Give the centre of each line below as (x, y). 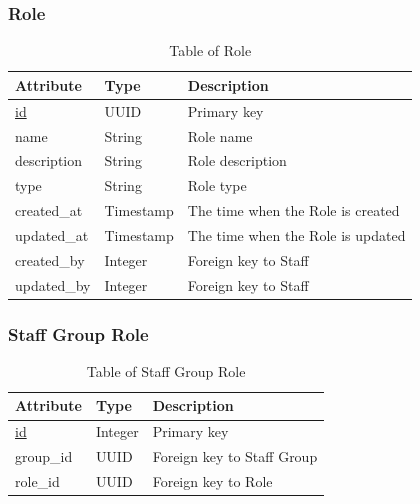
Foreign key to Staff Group (235, 456)
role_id (37, 481)
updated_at (52, 234)
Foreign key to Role (212, 481)
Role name (220, 135)
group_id (44, 456)
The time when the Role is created (293, 210)
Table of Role (210, 50)
